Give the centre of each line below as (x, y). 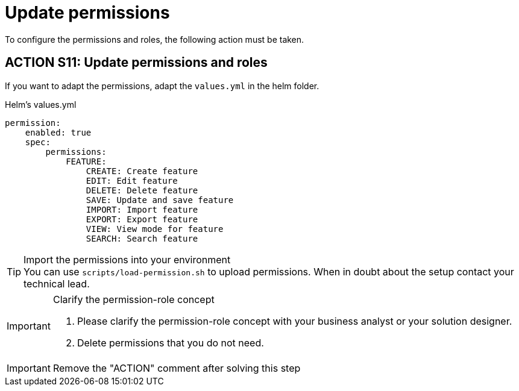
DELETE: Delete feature (142, 190)
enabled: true (58, 132)
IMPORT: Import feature (142, 209)
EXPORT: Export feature (142, 219)
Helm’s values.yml (41, 104)
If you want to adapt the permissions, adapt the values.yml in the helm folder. (162, 86)
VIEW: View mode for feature (155, 229)
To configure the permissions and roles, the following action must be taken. (155, 39)
